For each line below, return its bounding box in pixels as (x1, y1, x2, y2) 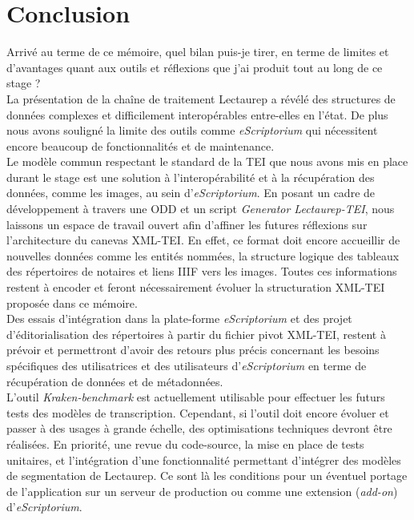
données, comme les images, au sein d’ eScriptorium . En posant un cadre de (6, 184, 376, 201)
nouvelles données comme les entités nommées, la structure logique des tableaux (6, 247, 400, 264)
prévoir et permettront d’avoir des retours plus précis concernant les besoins (6, 341, 380, 358)
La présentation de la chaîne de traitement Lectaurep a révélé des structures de (6, 90, 396, 107)
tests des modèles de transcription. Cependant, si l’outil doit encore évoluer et (6, 404, 389, 421)
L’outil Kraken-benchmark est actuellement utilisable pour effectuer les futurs (6, 389, 385, 405)
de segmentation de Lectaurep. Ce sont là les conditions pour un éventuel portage (6, 467, 408, 484)
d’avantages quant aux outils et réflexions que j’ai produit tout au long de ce (6, 58, 383, 75)
